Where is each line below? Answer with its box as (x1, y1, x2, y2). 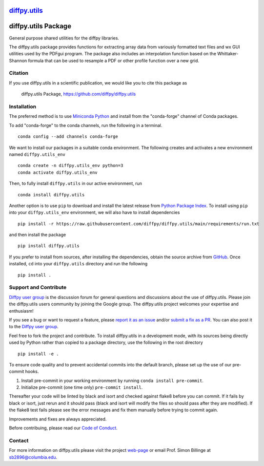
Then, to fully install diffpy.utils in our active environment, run (9, 181, 142, 187)
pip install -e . (18, 351, 59, 357)
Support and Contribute (9, 284, 67, 291)
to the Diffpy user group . (9, 324, 59, 330)
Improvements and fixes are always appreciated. (9, 416, 107, 422)
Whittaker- (217, 51, 239, 57)
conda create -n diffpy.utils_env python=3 (18, 163, 123, 169)
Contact (9, 437, 29, 444)
